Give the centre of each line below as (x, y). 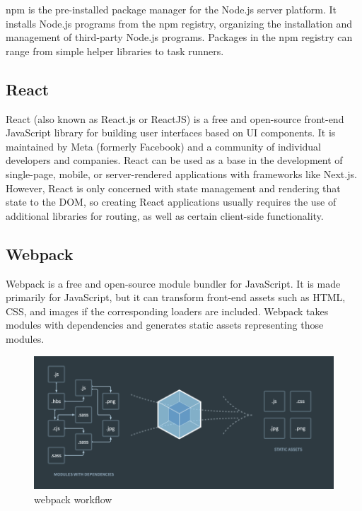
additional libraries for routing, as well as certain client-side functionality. (165, 215)
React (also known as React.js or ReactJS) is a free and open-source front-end (175, 118)
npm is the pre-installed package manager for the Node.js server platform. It (171, 9)
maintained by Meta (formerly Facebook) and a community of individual (163, 146)
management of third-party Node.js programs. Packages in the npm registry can (179, 37)
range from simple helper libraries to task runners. (115, 51)
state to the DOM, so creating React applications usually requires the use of (171, 202)
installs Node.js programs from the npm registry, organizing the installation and (179, 23)
